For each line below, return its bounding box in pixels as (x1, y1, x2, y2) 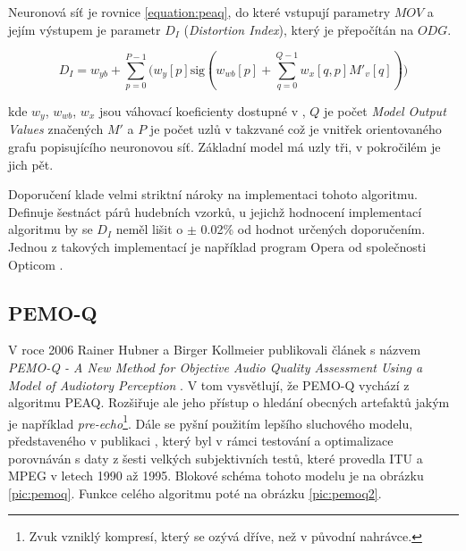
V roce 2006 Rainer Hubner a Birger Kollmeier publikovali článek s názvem (8, 340, 421, 359)
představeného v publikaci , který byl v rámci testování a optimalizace (8, 430, 394, 449)
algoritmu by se (8, 220, 93, 238)
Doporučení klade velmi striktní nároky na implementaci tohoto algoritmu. (8, 185, 418, 204)
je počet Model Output (324, 101, 446, 120)
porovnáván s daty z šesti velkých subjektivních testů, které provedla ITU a (8, 448, 423, 467)
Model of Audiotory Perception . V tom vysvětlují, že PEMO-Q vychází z (8, 375, 410, 394)
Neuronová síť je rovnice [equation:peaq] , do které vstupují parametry (8, 3, 391, 21)
